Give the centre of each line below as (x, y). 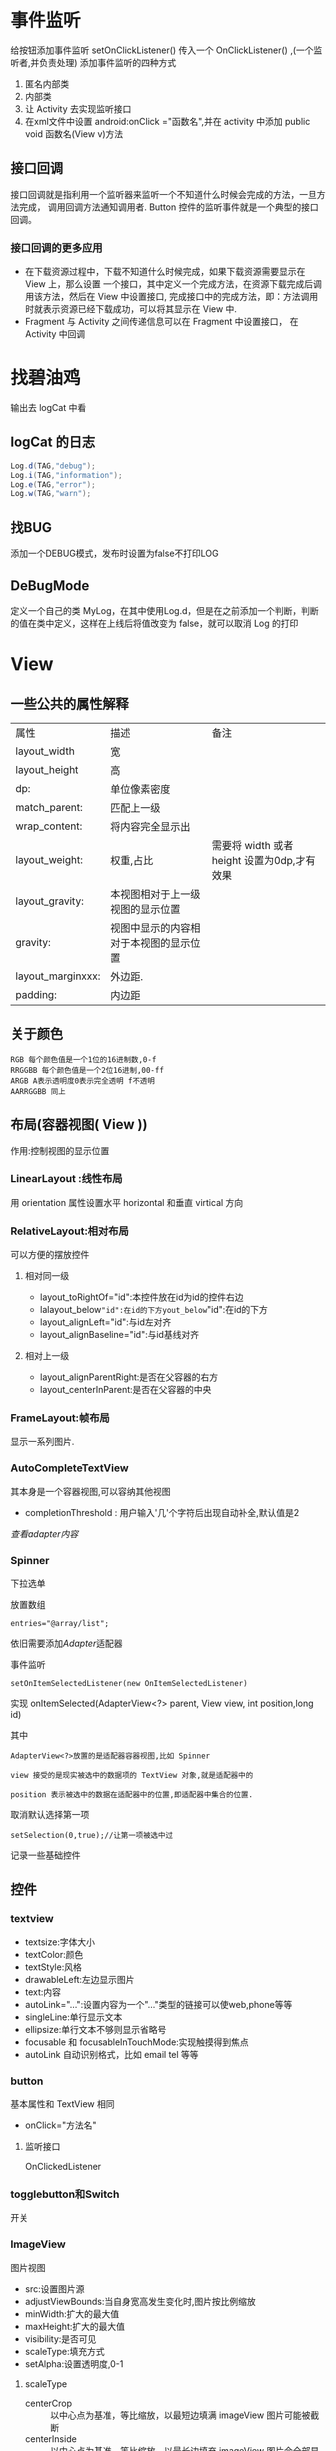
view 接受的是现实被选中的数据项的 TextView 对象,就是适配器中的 (132, 1776)
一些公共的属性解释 (69, 703)
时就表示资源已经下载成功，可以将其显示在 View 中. (131, 309)
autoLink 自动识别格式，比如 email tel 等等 (111, 2054)
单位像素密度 (140, 789)
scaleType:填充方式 (64, 2351)
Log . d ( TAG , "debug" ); (53, 466)
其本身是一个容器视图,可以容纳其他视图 (91, 1491)
